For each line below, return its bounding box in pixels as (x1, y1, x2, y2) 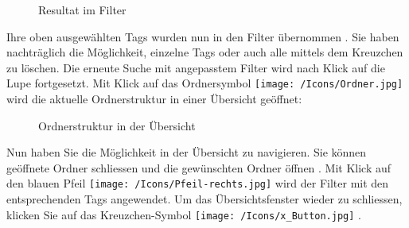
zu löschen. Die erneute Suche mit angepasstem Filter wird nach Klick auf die (6, 59, 385, 75)
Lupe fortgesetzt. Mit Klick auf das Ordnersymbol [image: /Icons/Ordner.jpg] (6, 75, 403, 91)
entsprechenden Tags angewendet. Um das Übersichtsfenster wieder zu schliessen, (6, 191, 403, 207)
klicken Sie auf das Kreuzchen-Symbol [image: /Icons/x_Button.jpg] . (6, 206, 361, 222)
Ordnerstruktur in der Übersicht (38, 117, 196, 133)
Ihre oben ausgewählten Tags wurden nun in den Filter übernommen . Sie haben (6, 28, 399, 44)
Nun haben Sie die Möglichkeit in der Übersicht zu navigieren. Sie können (6, 144, 367, 160)
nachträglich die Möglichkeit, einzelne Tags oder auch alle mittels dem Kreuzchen (6, 44, 403, 60)
